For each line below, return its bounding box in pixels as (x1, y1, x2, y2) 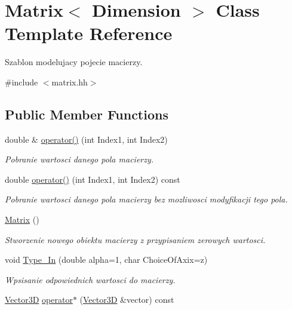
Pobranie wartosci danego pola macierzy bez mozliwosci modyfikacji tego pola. (5, 193, 288, 205)
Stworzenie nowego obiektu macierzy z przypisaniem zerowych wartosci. (5, 233, 266, 245)
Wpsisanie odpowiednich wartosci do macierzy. (5, 273, 176, 286)
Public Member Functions (5, 105, 168, 123)
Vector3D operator (5, 293, 73, 306)
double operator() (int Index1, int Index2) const (5, 173, 180, 185)
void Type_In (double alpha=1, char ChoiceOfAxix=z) (5, 253, 208, 266)
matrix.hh (51, 75, 88, 88)
